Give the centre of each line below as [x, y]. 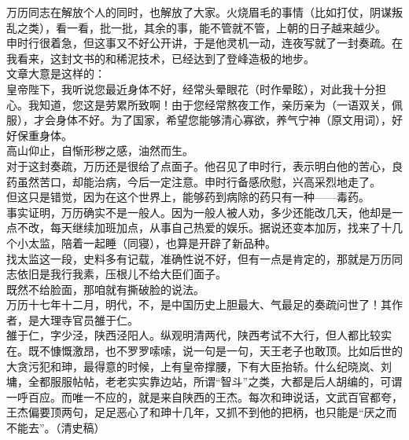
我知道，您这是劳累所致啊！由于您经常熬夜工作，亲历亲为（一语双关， [210, 104]
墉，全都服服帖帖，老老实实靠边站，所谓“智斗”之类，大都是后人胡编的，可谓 [204, 381]
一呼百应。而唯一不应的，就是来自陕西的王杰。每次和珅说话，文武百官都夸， [204, 396]
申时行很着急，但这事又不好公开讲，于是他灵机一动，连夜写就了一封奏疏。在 [204, 43]
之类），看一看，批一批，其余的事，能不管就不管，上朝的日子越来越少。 [201, 27]
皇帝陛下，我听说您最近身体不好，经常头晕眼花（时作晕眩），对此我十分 [191, 88]
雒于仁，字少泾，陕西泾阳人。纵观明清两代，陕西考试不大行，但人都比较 [193, 335]
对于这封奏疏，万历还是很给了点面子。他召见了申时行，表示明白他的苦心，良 [204, 165]
